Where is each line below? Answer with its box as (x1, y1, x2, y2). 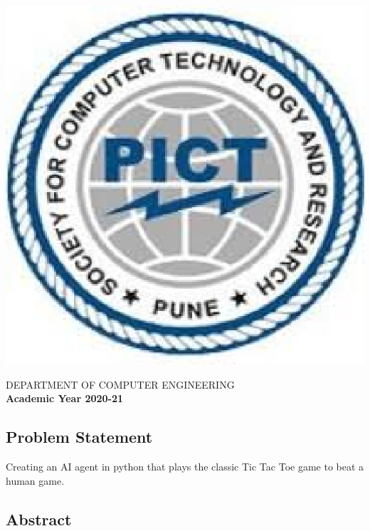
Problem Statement (6, 426, 153, 448)
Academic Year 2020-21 (6, 391, 124, 406)
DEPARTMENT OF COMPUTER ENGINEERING (6, 377, 235, 391)
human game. (6, 473, 65, 488)
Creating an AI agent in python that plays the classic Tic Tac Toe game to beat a (6, 458, 364, 473)
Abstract (6, 508, 72, 530)
